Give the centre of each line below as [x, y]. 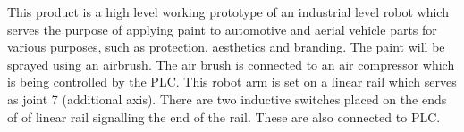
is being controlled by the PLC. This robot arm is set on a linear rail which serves [232, 82]
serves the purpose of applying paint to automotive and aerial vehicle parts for [222, 29]
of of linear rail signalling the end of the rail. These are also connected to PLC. [224, 116]
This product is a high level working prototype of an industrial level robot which [228, 12]
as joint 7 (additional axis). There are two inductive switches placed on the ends [227, 99]
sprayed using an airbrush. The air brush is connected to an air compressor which [231, 64]
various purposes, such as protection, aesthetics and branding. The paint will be [226, 47]
